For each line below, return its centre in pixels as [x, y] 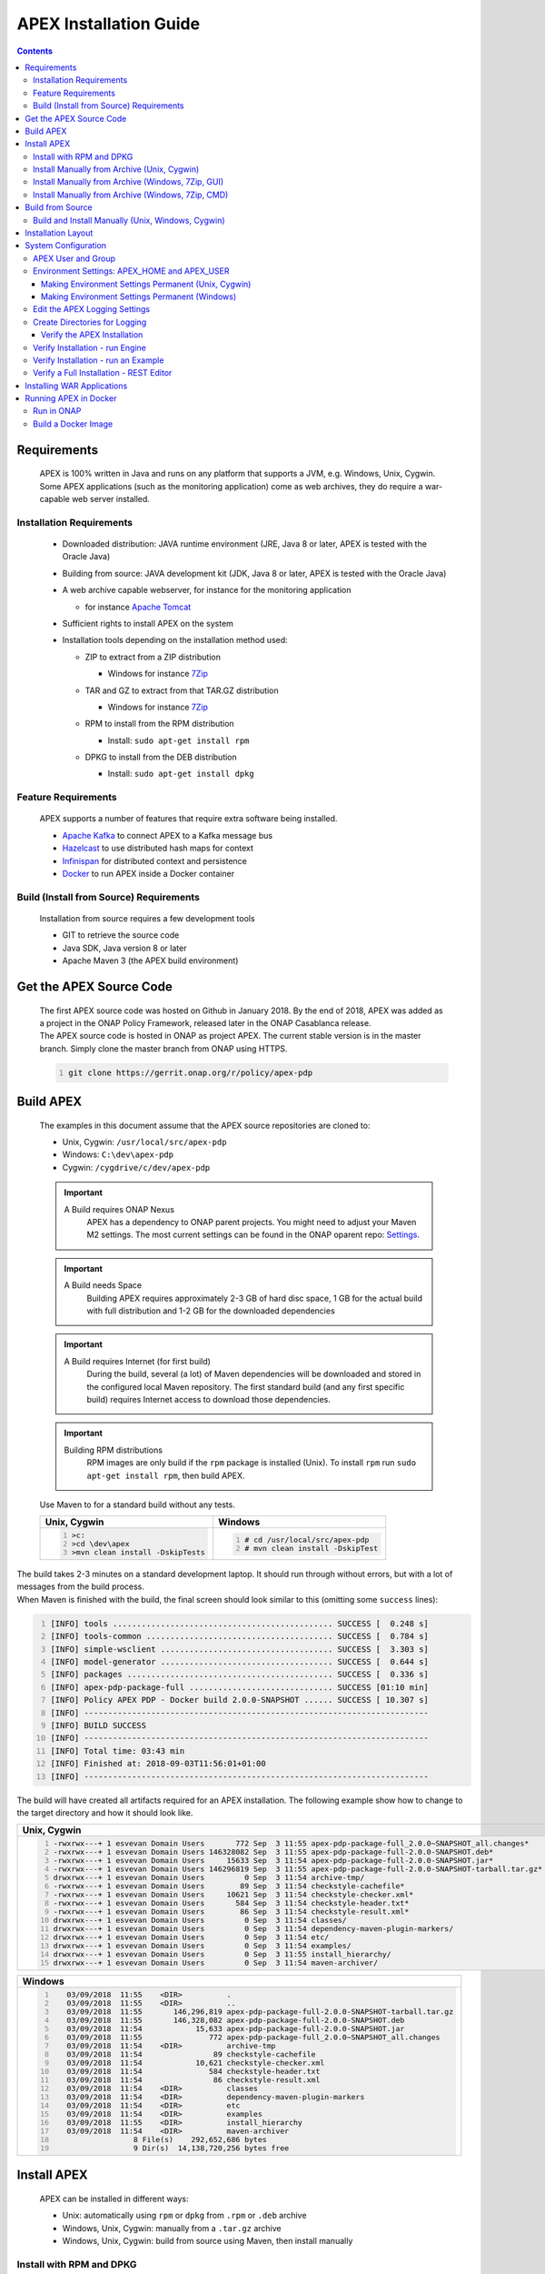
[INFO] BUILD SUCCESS [99, 1725]
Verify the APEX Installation [92, 335]
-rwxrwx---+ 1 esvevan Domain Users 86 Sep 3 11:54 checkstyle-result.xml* [231, 1912]
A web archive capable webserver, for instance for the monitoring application [207, 590]
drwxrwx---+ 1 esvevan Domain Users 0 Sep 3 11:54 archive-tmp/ [209, 1878]
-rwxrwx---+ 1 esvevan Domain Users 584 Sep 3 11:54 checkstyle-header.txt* [231, 1903]
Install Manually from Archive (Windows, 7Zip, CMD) [131, 195]
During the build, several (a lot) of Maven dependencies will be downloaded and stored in [254, 1374]
